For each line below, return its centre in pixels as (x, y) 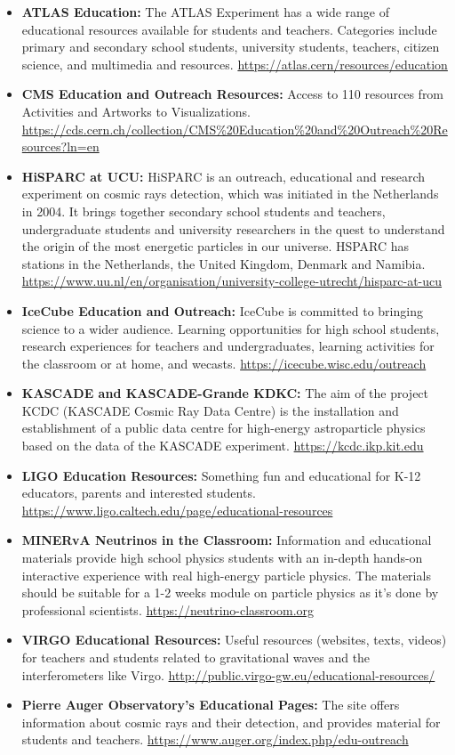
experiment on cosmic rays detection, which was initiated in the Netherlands (230, 194)
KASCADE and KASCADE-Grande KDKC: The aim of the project (225, 393)
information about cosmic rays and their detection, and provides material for (231, 722)
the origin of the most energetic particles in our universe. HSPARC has (216, 246)
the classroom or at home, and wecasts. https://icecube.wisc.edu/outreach (224, 363)
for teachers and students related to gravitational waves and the (196, 657)
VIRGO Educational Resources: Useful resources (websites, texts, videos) (234, 640)
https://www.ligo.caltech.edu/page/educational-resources (177, 510)
